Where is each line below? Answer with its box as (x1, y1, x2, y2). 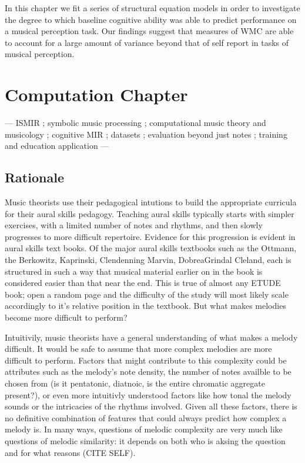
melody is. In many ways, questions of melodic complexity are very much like (5, 423, 283, 435)
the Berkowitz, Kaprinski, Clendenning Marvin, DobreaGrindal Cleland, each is (5, 254, 291, 266)
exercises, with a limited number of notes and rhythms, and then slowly (5, 219, 263, 231)
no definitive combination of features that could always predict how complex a (5, 411, 287, 424)
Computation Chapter (5, 82, 188, 106)
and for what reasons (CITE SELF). (5, 446, 136, 458)
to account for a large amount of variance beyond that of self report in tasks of (5, 36, 289, 48)
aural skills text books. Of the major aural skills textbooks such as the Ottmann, (5, 242, 297, 254)
